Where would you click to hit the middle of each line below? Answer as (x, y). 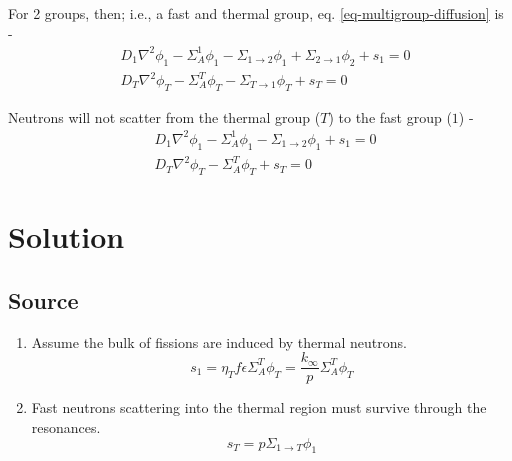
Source (43, 299)
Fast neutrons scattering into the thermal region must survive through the (259, 407)
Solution (66, 236)
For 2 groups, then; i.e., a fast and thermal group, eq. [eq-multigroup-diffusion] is (256, 13)
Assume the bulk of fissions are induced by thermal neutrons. (219, 341)
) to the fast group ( (390, 116)
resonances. (66, 426)
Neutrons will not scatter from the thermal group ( (164, 116)
